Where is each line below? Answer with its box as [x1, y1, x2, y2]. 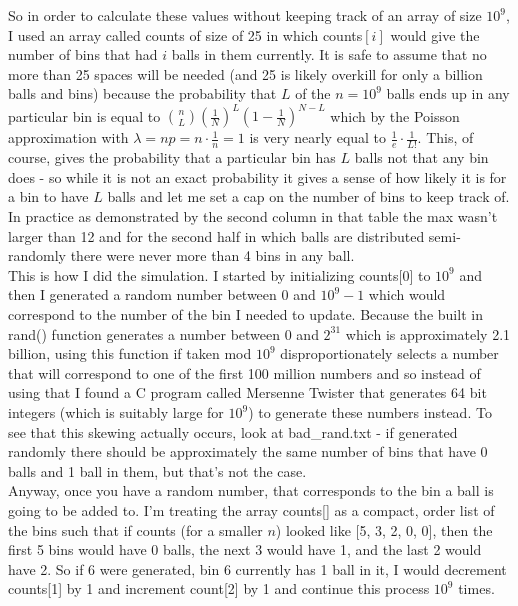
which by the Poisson [330, 105, 460, 126]
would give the [390, 24, 480, 45]
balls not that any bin [354, 147, 489, 168]
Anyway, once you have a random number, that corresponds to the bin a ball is [8, 480, 494, 501]
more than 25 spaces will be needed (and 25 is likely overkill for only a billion [8, 63, 483, 84]
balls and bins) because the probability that [8, 83, 277, 104]
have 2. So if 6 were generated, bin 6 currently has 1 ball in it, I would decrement [8, 558, 507, 579]
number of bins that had [8, 44, 158, 65]
